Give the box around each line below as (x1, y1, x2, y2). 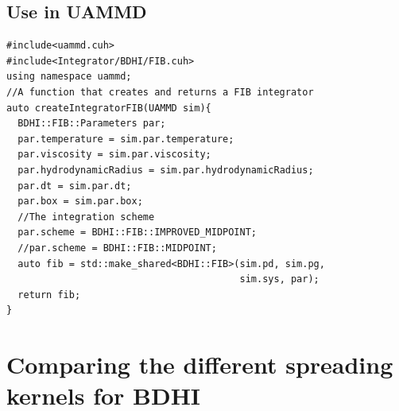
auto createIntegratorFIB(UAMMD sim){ (6, 102, 211, 114)
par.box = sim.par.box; (17, 196, 143, 207)
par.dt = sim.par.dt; (17, 180, 132, 192)
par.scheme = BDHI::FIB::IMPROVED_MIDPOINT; (17, 227, 257, 238)
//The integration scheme (17, 211, 155, 223)
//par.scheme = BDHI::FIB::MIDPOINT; (17, 242, 217, 254)
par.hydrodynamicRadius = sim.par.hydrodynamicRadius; (17, 164, 314, 176)
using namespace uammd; (6, 71, 132, 83)
